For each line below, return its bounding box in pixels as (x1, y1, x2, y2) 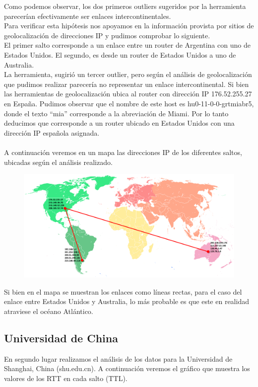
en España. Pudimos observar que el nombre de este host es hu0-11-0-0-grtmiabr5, (4, 98, 254, 108)
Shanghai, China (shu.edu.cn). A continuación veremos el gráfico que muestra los (4, 363, 250, 374)
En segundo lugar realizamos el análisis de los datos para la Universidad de (4, 353, 233, 364)
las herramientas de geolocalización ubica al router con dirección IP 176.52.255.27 (4, 88, 252, 99)
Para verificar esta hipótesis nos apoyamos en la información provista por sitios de (4, 20, 254, 31)
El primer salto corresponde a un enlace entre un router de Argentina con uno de (4, 40, 251, 50)
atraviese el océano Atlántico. (4, 306, 93, 316)
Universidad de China (4, 330, 118, 345)
